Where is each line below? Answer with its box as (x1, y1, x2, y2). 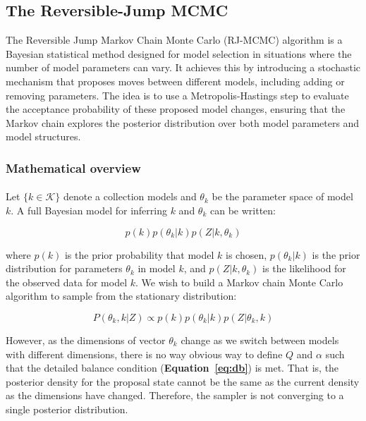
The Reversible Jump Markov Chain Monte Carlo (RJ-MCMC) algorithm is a (6, 32, 343, 47)
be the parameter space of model (212, 189, 353, 204)
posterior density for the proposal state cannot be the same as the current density (6, 374, 360, 389)
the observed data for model (6, 274, 128, 289)
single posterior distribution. (6, 401, 128, 416)
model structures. (6, 129, 81, 144)
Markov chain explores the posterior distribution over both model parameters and (6, 115, 360, 130)
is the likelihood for (262, 261, 346, 276)
